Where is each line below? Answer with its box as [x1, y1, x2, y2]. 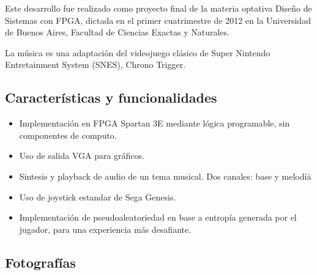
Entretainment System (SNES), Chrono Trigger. [5, 58, 186, 71]
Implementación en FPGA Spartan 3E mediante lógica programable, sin [19, 117, 290, 130]
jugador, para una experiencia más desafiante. [19, 222, 192, 235]
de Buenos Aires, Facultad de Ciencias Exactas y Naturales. [5, 26, 229, 38]
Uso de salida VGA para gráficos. [19, 149, 144, 162]
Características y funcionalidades [5, 88, 217, 107]
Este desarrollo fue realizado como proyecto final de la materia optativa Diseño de [5, 2, 312, 14]
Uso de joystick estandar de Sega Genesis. [19, 190, 176, 203]
